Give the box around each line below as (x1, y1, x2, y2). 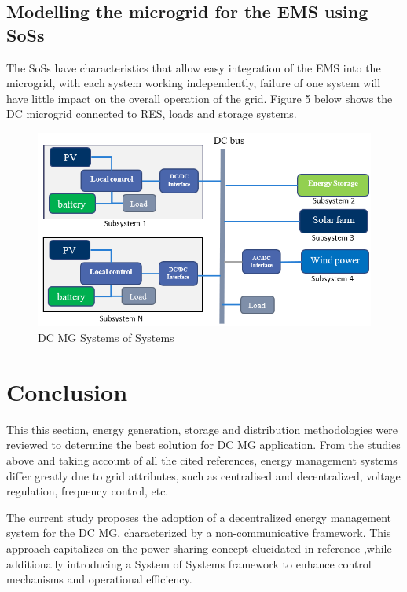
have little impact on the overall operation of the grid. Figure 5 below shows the (6, 90, 393, 106)
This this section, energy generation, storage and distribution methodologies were (6, 421, 398, 437)
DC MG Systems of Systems (38, 329, 174, 346)
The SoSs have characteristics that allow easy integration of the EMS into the (6, 59, 381, 75)
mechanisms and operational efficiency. (6, 571, 192, 587)
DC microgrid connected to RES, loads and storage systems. (6, 105, 297, 122)
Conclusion (6, 375, 128, 407)
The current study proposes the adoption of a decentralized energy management (6, 509, 392, 525)
